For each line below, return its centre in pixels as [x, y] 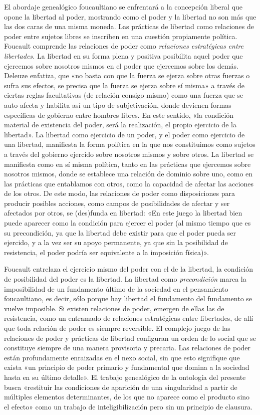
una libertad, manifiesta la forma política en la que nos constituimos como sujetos [130, 144]
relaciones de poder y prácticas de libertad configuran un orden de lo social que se [130, 338]
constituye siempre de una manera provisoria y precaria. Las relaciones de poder [127, 348]
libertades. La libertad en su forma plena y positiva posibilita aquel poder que [123, 55]
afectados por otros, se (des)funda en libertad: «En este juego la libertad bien [123, 213]
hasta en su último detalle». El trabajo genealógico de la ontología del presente [125, 377]
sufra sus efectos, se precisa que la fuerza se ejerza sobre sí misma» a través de [124, 85]
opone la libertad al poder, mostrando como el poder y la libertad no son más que [130, 16]
